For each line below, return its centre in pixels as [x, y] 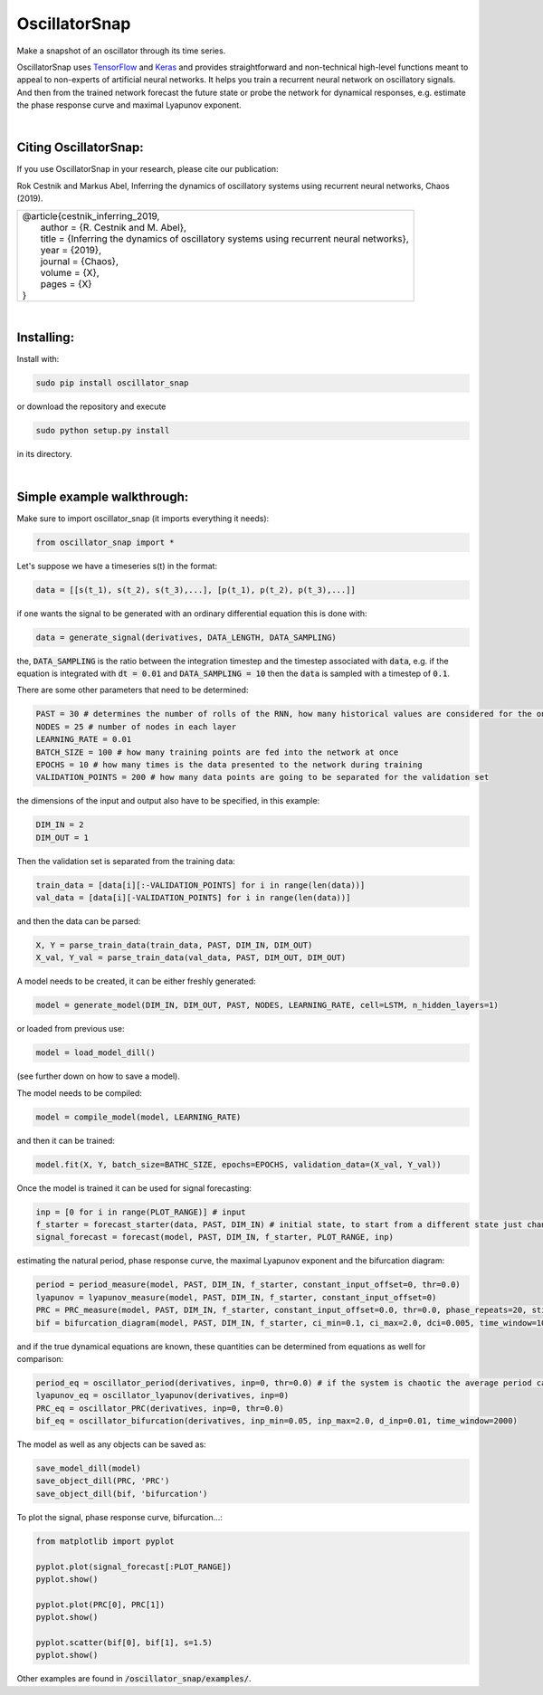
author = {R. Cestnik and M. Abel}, [114, 227]
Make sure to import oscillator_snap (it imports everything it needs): [143, 518]
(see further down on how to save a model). [98, 1076]
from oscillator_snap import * [105, 542]
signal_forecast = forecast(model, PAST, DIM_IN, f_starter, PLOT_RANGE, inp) [214, 1237]
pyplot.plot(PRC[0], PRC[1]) [100, 1605]
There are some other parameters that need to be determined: [133, 690]
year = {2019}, [71, 250]
